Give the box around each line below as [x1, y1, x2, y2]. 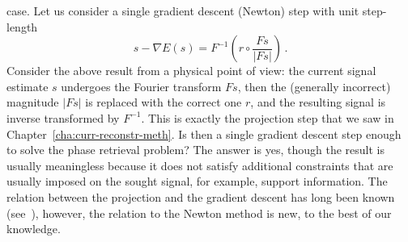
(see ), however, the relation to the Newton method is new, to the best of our [6, 204, 392, 221]
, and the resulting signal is [250, 94, 386, 111]
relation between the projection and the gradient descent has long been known [6, 188, 395, 205]
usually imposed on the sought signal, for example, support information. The [6, 173, 388, 190]
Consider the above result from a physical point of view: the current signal [6, 62, 376, 79]
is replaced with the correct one [85, 94, 242, 111]
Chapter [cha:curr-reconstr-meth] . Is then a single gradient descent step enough [6, 125, 402, 142]
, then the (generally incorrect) [237, 77, 391, 94]
